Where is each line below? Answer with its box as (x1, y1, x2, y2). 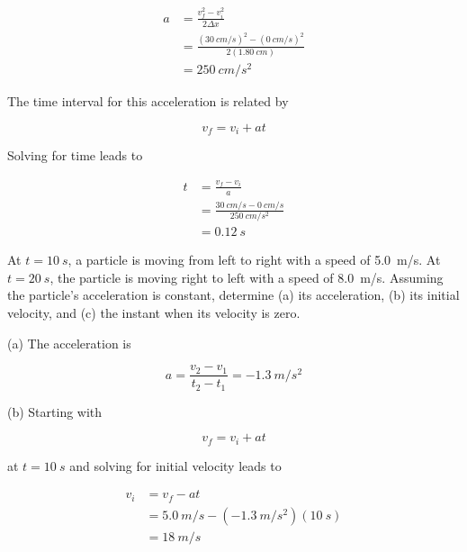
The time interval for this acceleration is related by (7, 92, 289, 111)
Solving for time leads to (7, 146, 143, 165)
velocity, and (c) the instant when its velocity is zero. (7, 303, 301, 321)
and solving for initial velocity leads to (69, 456, 282, 475)
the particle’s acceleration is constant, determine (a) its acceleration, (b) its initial (7, 285, 460, 304)
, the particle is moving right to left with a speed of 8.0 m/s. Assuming (49, 267, 444, 286)
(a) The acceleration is (7, 333, 131, 352)
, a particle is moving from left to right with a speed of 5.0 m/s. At (67, 250, 441, 269)
